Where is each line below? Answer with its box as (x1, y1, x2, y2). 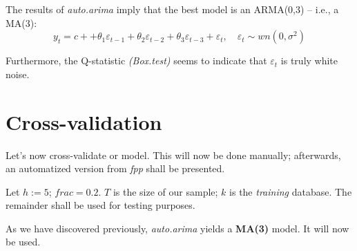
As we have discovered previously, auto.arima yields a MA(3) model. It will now (6, 221, 349, 235)
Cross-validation (6, 107, 162, 136)
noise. (6, 66, 30, 81)
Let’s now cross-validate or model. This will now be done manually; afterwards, (6, 147, 341, 162)
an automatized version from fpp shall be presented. (6, 161, 225, 176)
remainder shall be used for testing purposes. (6, 198, 195, 212)
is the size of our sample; (113, 184, 218, 198)
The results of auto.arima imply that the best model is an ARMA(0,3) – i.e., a (6, 2, 339, 16)
